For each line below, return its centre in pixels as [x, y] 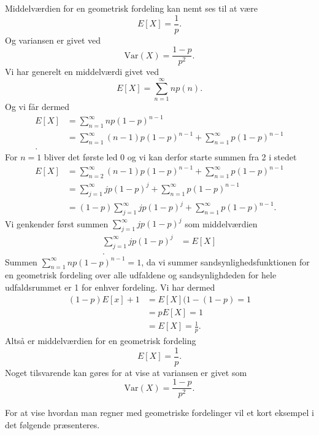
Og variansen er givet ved [53, 40]
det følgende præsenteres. [52, 424]
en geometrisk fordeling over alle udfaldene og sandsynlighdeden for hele [141, 275]
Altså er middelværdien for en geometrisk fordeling [101, 340]
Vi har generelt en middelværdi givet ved [82, 72]
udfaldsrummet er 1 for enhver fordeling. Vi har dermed [110, 287]
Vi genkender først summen [57, 223]
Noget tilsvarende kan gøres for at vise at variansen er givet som [126, 372]
